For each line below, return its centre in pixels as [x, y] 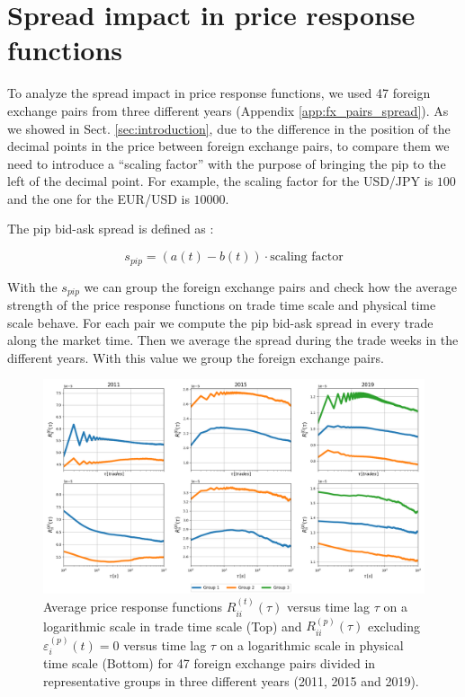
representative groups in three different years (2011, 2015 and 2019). [231, 680]
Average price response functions [133, 607]
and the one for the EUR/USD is [98, 198]
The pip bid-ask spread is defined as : [111, 229]
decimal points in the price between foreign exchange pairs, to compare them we [228, 146]
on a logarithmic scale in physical [312, 644]
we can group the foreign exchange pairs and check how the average [270, 286]
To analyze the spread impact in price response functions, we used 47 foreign [219, 93]
